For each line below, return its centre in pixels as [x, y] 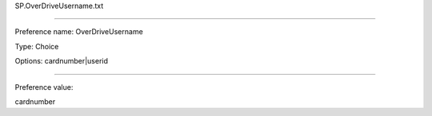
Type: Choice [37, 46]
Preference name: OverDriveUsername [79, 32]
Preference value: [44, 87]
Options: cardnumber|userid [61, 61]
